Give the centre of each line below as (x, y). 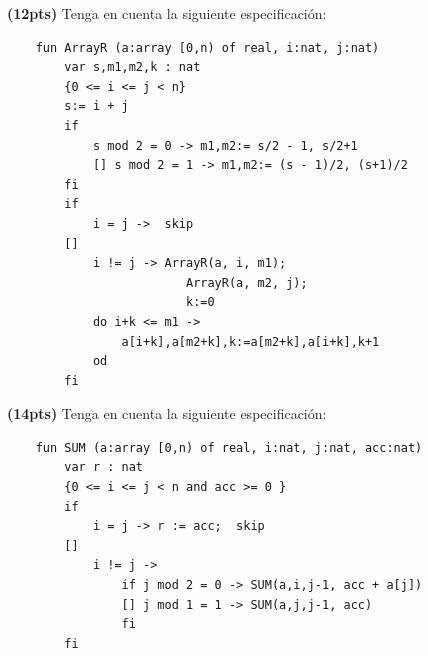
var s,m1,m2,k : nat (132, 67)
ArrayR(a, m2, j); (246, 282)
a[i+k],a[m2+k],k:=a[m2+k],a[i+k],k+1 (250, 341)
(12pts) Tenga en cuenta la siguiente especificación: (167, 13)
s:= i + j (96, 106)
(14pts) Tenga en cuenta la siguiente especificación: (167, 413)
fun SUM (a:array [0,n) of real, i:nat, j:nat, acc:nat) (229, 447)
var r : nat (104, 467)
